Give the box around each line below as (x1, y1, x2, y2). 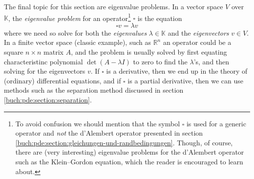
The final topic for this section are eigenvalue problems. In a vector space (4, 1, 223, 11)
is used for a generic (186, 118, 246, 128)
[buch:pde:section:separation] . (4, 95, 92, 104)
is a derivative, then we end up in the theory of (106, 66, 248, 76)
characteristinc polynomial (4, 56, 83, 66)
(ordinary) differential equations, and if (4, 75, 121, 85)
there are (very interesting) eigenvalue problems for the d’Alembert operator (15, 147, 244, 157)
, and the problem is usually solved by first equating (71, 47, 227, 57)
